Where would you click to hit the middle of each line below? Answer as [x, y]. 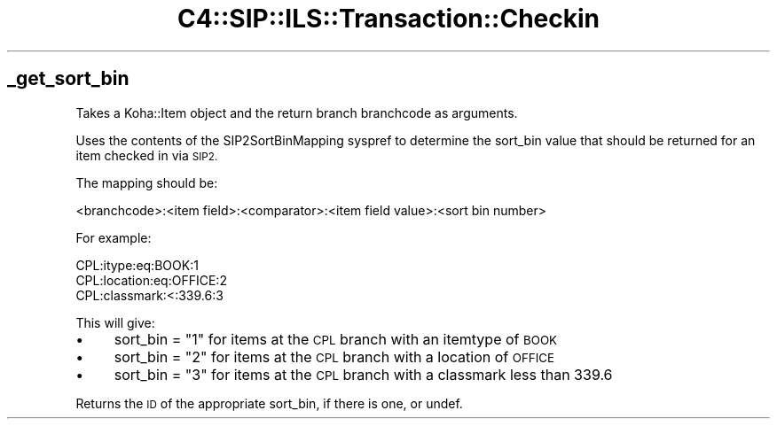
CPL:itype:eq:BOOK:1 [137, 265]
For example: [114, 237]
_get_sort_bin [68, 79]
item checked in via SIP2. [147, 155]
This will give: [115, 322]
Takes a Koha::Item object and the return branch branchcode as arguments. [297, 112]
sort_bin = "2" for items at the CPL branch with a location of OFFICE [334, 356]
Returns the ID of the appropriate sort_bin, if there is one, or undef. [269, 403]
